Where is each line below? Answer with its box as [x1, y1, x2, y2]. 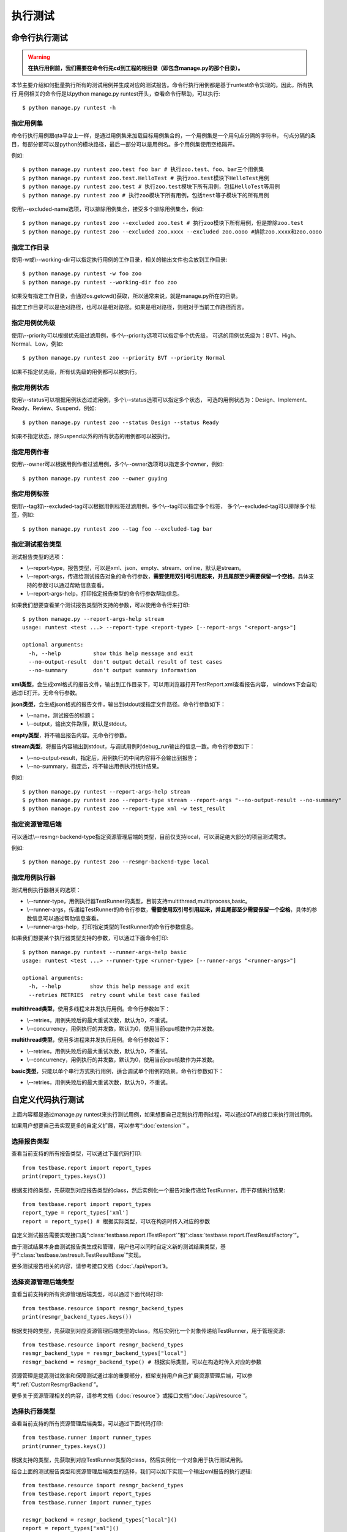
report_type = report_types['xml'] [22, 1209, 129, 1216]
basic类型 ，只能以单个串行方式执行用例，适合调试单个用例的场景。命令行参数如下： [11, 1067, 224, 1075]
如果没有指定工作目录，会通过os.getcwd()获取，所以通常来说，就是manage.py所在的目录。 [11, 292, 241, 300]
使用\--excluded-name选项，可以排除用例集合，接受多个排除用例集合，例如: [11, 205, 204, 213]
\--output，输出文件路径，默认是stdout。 [26, 720, 130, 727]
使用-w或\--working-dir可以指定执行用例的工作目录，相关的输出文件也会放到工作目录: [11, 256, 228, 263]
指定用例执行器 [11, 873, 56, 882]
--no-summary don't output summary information [28, 667, 197, 674]
